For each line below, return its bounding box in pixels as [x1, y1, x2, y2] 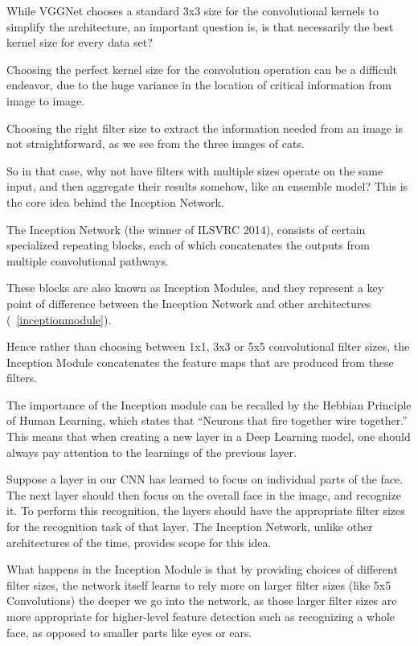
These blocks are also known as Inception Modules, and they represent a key [6, 279, 384, 296]
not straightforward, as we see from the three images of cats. [6, 135, 305, 152]
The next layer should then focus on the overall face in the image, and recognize [6, 486, 402, 503]
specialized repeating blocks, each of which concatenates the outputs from [6, 237, 370, 253]
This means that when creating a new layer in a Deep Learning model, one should [6, 428, 411, 445]
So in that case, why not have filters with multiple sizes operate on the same [6, 162, 383, 179]
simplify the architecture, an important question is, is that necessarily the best [6, 18, 394, 35]
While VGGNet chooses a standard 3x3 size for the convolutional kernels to [6, 2, 379, 19]
